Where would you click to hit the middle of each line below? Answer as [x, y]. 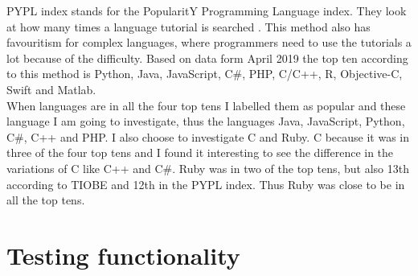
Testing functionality [123, 255]
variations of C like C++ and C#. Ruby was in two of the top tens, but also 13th [208, 168]
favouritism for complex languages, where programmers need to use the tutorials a [209, 42]
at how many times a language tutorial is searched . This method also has [189, 26]
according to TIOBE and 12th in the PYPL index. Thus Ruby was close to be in [206, 184]
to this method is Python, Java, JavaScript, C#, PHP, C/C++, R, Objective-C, [205, 74]
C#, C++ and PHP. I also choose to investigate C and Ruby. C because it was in [208, 136]
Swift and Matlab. [51, 89]
